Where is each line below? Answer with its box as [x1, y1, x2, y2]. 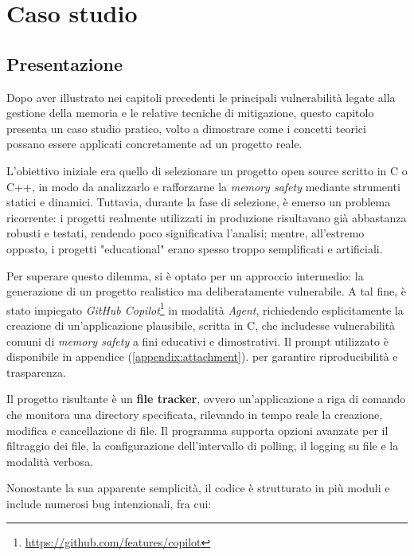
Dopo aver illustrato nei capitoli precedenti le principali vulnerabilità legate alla [6, 88, 396, 105]
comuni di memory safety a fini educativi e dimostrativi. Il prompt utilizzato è [6, 332, 389, 349]
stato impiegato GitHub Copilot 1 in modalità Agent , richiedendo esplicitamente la [6, 299, 404, 318]
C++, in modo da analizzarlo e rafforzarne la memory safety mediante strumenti [6, 178, 400, 194]
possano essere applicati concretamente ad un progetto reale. [6, 135, 303, 152]
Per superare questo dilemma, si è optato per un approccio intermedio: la [6, 267, 364, 284]
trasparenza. [6, 363, 66, 380]
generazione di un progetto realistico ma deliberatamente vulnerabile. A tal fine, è [6, 283, 406, 300]
